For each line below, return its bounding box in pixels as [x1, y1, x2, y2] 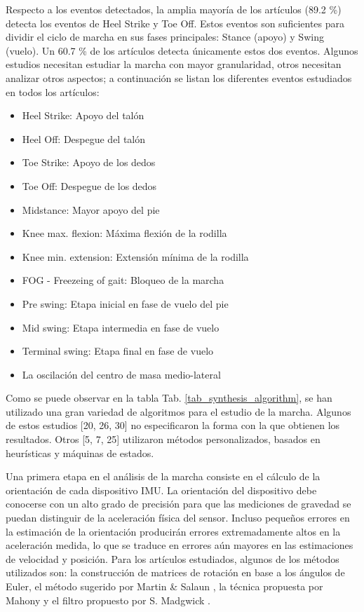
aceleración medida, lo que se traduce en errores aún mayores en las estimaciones [6, 538, 353, 552]
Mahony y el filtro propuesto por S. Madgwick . [6, 592, 210, 607]
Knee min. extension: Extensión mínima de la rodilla [22, 249, 249, 264]
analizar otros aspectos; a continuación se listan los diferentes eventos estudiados [6, 70, 352, 85]
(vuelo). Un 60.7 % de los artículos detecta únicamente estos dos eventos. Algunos [6, 43, 358, 57]
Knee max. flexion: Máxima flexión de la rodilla [22, 226, 227, 240]
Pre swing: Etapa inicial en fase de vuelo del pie [22, 296, 229, 311]
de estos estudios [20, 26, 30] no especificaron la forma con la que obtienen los [6, 418, 340, 433]
